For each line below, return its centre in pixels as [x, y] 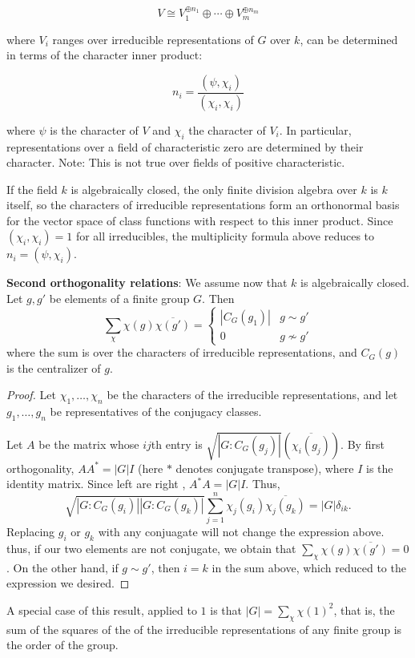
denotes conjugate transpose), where [265, 468]
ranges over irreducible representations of [153, 39]
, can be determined [349, 39]
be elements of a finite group [119, 299]
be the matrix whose [89, 444]
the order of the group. [62, 645]
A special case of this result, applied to [102, 610]
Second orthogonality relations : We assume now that [147, 283]
